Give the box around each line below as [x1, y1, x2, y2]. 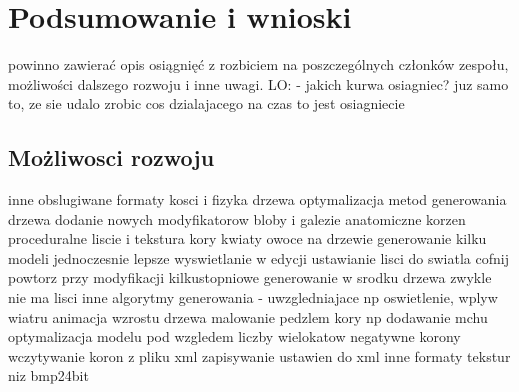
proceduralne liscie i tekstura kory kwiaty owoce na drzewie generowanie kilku [8, 228, 487, 249]
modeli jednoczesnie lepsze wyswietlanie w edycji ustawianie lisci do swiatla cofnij [8, 247, 509, 268]
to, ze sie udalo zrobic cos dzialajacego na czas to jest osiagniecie [8, 93, 405, 114]
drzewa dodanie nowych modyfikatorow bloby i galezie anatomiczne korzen [8, 208, 466, 229]
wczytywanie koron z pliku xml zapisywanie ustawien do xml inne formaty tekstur [8, 345, 511, 366]
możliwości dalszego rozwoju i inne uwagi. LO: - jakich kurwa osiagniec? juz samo [8, 73, 509, 94]
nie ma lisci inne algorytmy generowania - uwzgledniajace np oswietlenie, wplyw [8, 287, 498, 308]
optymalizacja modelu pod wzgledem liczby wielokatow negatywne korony [8, 326, 461, 347]
